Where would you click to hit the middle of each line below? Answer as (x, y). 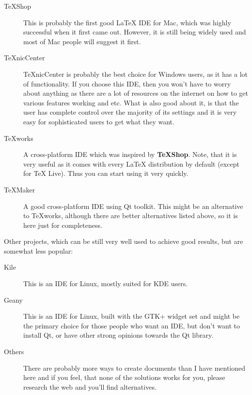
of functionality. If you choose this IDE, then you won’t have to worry (127, 83)
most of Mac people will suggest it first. (82, 41)
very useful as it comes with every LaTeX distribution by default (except (131, 163)
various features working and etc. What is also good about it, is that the (131, 102)
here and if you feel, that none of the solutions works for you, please (124, 377)
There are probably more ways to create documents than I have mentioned (134, 368)
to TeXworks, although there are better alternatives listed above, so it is (131, 215)
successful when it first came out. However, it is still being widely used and (135, 32)
